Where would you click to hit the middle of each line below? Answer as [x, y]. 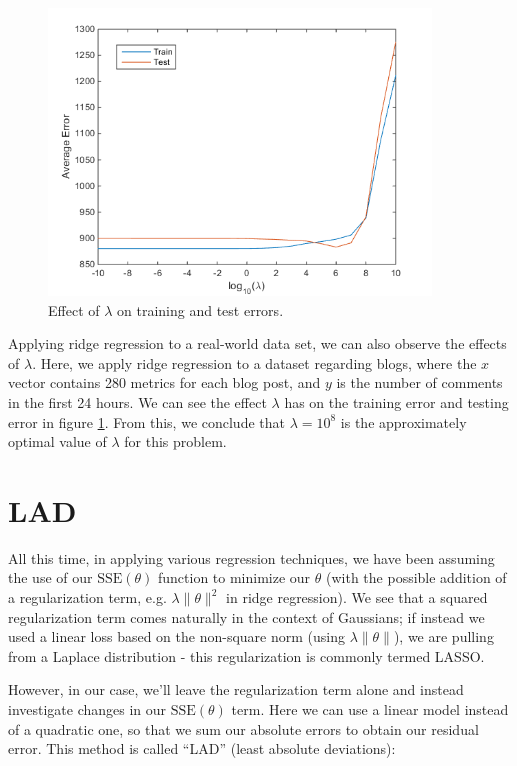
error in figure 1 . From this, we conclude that [146, 421]
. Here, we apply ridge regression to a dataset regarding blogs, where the [254, 362]
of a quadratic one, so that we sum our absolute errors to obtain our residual [243, 728]
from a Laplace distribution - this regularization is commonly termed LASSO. [246, 655]
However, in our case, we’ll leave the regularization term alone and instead [236, 689]
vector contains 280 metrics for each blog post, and [164, 382]
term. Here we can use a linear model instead [370, 709]
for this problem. [175, 441]
